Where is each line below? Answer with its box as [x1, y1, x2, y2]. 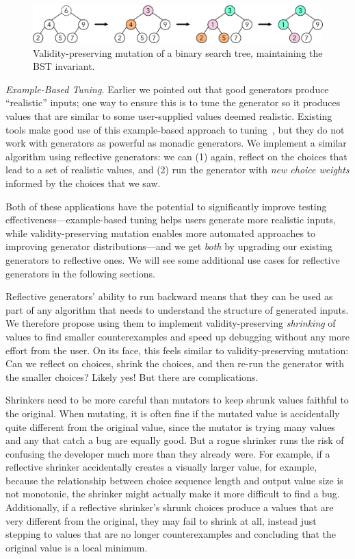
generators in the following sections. [5, 266, 155, 280]
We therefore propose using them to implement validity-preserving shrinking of [5, 316, 336, 330]
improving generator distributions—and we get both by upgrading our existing [5, 239, 332, 253]
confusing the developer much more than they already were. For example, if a [5, 446, 330, 460]
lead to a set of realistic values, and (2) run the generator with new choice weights [5, 162, 350, 177]
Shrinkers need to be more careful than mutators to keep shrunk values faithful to [5, 393, 349, 407]
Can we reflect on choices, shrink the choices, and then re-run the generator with [5, 356, 345, 371]
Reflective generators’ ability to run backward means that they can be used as [5, 289, 333, 303]
